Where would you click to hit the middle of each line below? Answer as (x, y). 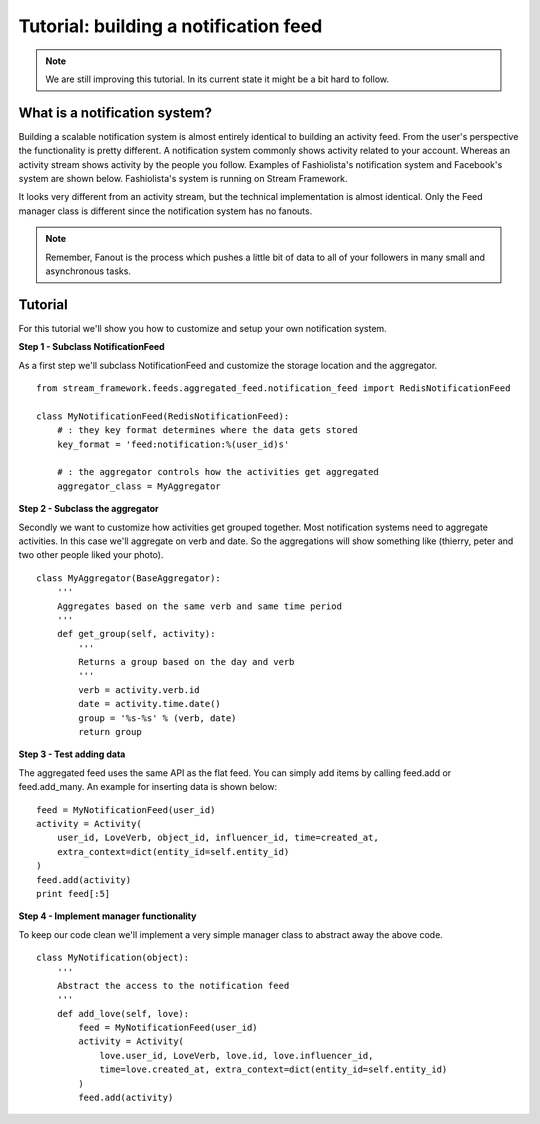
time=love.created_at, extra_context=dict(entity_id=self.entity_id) (273, 1069)
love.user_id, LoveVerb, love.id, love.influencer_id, (236, 1055)
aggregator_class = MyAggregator (139, 486)
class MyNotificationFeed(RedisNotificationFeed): (163, 416)
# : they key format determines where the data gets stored (207, 430)
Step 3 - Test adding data (72, 754)
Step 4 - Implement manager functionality (107, 916)
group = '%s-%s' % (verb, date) (157, 718)
